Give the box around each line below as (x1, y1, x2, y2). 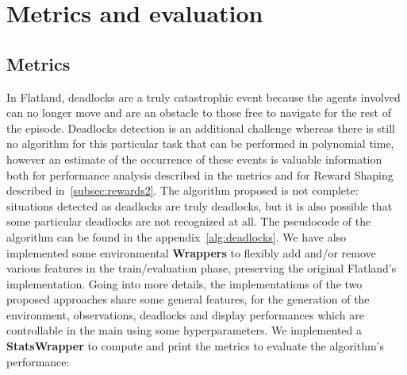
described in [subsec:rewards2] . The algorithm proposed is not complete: (6, 182, 359, 199)
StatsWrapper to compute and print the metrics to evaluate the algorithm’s (6, 338, 385, 354)
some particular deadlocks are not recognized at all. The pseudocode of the (6, 213, 371, 230)
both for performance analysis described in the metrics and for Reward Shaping (6, 166, 394, 183)
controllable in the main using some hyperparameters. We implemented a (6, 322, 362, 338)
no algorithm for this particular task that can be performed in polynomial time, (6, 135, 394, 152)
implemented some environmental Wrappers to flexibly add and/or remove (6, 244, 376, 261)
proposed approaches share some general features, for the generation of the (6, 291, 370, 307)
